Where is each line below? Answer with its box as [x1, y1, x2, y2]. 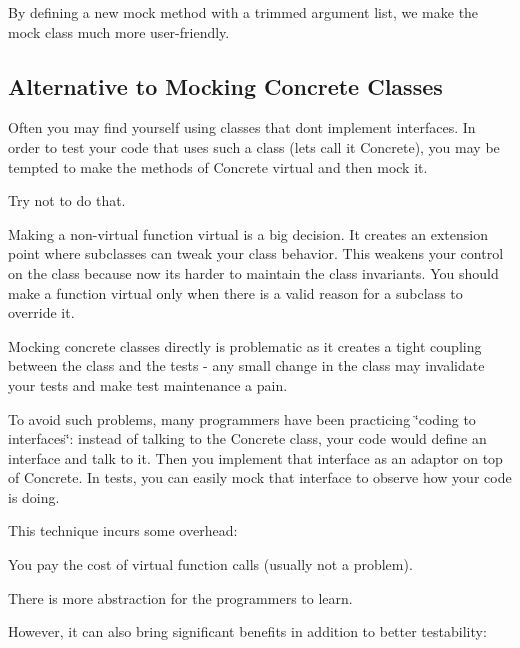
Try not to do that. [8, 190, 126, 211]
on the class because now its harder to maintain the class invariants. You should [8, 262, 499, 283]
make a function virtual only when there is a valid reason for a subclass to [8, 282, 463, 303]
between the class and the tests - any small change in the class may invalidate [8, 355, 485, 376]
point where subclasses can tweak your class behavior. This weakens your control [8, 243, 504, 264]
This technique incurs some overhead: [8, 520, 238, 541]
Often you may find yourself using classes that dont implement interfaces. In [8, 117, 476, 138]
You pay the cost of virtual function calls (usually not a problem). [8, 554, 413, 575]
